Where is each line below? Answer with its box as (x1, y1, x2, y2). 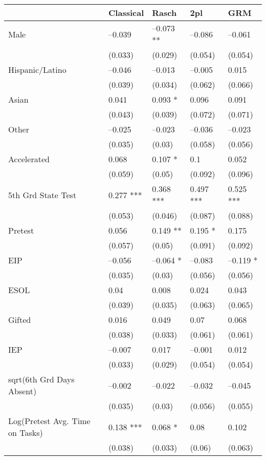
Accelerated (8, 153, 50, 165)
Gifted (8, 314, 31, 325)
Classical (108, 7, 144, 18)
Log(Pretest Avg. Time (8, 415, 91, 427)
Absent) (8, 385, 37, 397)
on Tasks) (8, 427, 43, 438)
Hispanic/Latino (8, 64, 66, 75)
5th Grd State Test (8, 188, 77, 201)
